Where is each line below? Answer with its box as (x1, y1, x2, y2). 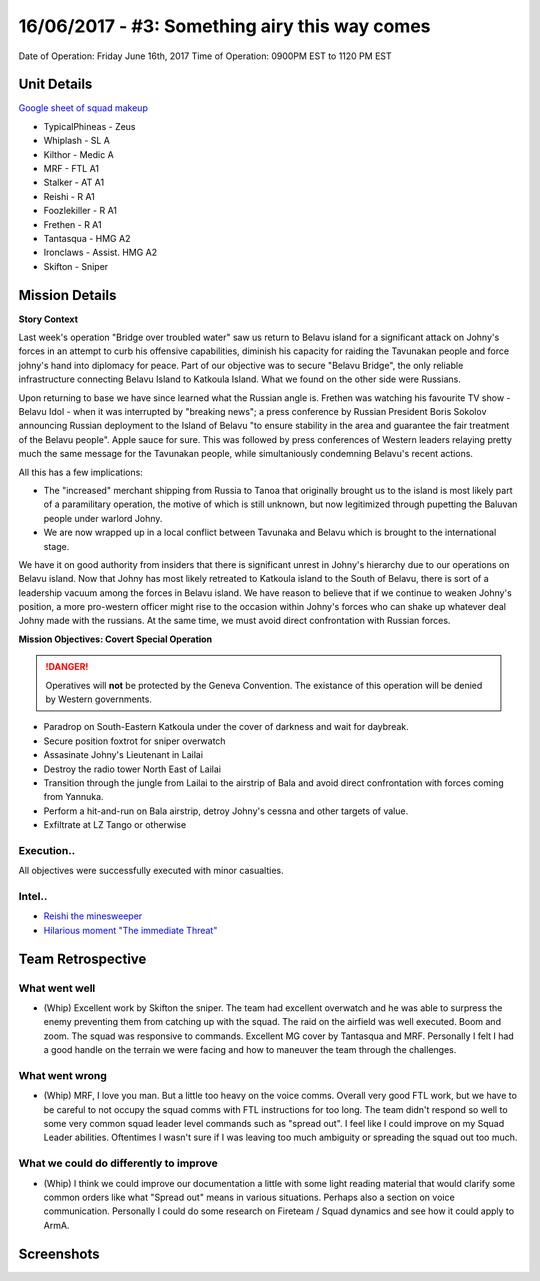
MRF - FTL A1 (43, 163, 100, 175)
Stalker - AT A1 (43, 176, 105, 189)
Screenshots (18, 1245, 100, 1262)
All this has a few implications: (18, 466, 144, 478)
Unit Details (18, 76, 93, 93)
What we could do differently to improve (18, 1156, 219, 1170)
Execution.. (18, 843, 76, 857)
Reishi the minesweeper (43, 910, 143, 922)
